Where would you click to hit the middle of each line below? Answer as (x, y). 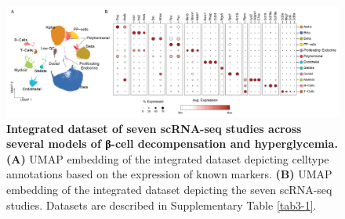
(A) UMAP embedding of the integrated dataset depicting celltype (168, 158)
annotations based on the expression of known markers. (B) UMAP (169, 174)
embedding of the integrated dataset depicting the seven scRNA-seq (169, 189)
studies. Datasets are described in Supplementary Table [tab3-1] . (162, 205)
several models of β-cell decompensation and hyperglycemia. (172, 144)
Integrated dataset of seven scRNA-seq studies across (154, 128)
